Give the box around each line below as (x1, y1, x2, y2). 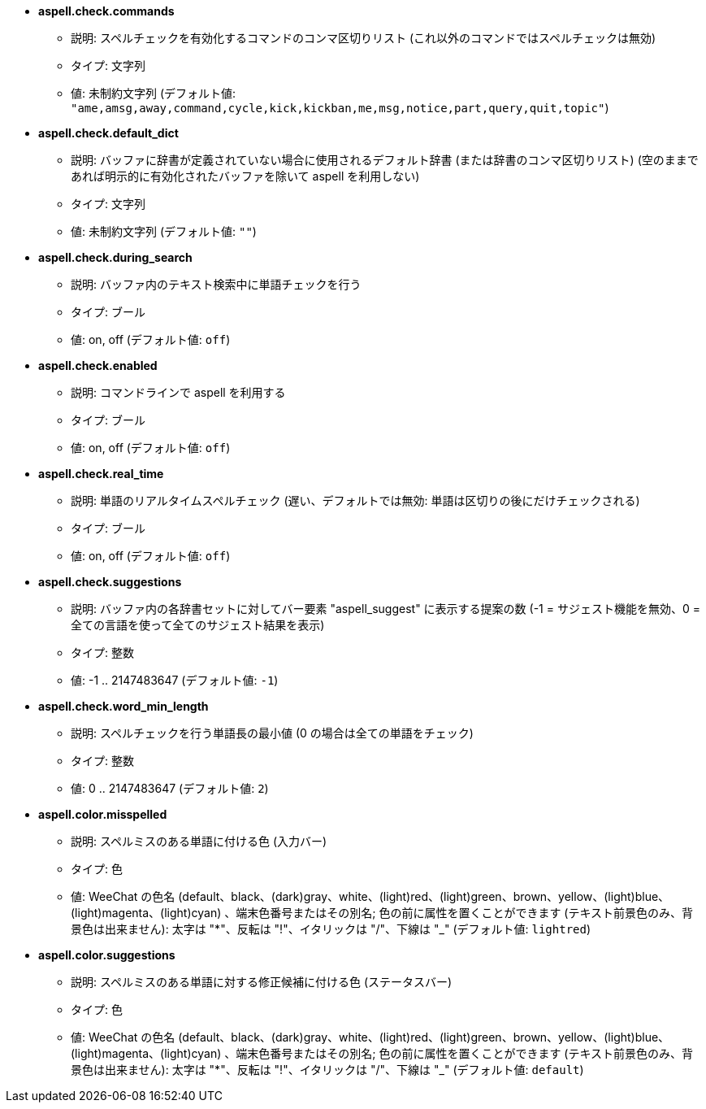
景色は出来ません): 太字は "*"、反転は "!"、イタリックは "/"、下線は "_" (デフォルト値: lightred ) (71, 922, 591, 936)
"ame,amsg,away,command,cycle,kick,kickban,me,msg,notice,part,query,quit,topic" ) (71, 101, 609, 115)
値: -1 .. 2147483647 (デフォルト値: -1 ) (71, 673, 279, 687)
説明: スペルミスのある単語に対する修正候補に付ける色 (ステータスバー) (71, 975, 453, 989)
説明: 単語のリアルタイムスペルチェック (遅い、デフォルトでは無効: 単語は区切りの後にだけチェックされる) (71, 494, 640, 507)
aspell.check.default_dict (38, 126, 179, 140)
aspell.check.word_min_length (38, 699, 209, 713)
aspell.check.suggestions (38, 575, 182, 589)
